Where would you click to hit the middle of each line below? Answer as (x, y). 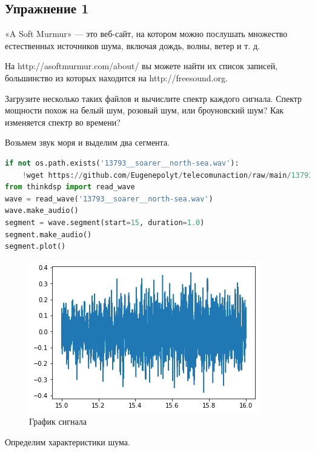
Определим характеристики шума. (68, 441)
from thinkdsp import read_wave (70, 187)
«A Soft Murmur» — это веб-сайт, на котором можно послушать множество (146, 34)
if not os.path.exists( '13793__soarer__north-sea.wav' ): (122, 163)
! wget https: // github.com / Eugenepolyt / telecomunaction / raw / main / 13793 (167, 175)
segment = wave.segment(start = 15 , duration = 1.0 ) (105, 222)
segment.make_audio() (48, 234)
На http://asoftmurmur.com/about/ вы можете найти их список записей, (141, 66)
